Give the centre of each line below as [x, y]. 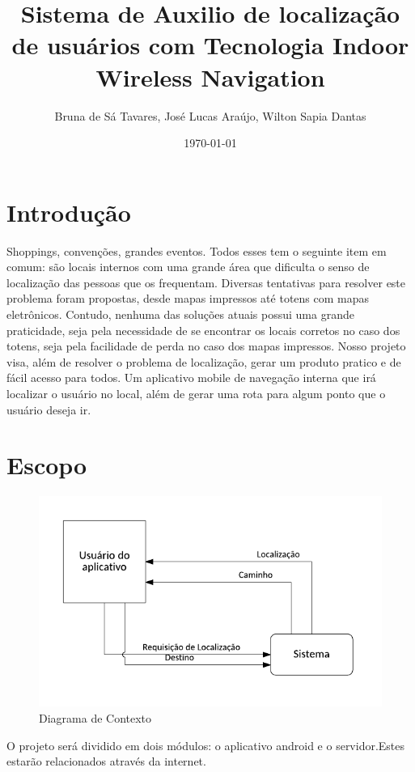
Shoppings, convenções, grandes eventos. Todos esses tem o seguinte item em [197, 250]
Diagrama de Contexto [95, 717]
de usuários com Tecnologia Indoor [210, 45]
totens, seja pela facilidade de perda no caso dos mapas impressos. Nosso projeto [206, 346]
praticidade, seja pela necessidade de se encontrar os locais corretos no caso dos [203, 330]
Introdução [69, 212]
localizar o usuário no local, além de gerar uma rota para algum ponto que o [196, 393]
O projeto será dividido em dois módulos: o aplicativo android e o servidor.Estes [206, 745]
